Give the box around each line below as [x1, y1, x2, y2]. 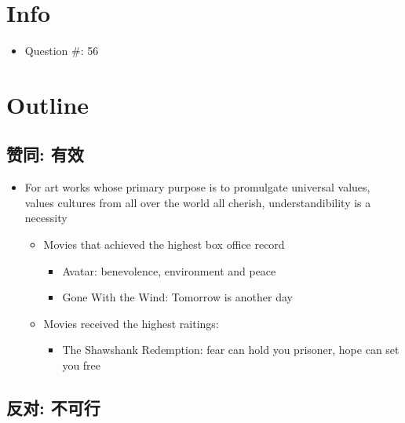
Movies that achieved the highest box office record [43, 236, 285, 253]
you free [62, 357, 101, 374]
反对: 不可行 [6, 396, 100, 420]
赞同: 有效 [6, 142, 84, 166]
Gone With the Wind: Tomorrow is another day [62, 289, 293, 305]
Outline [6, 88, 89, 120]
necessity [24, 210, 67, 226]
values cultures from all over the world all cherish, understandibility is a [24, 194, 371, 210]
